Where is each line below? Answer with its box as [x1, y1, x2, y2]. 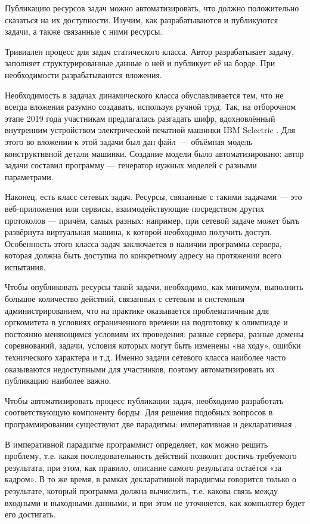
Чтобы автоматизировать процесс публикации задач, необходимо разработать [5, 394, 284, 406]
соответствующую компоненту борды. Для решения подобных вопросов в [5, 406, 273, 418]
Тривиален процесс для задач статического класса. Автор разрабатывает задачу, [5, 45, 294, 57]
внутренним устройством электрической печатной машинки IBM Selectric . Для [5, 124, 295, 136]
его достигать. [5, 508, 56, 520]
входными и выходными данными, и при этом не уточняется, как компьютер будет [5, 496, 305, 508]
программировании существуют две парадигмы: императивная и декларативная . [5, 418, 297, 430]
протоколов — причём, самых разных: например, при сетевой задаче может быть [5, 214, 300, 226]
